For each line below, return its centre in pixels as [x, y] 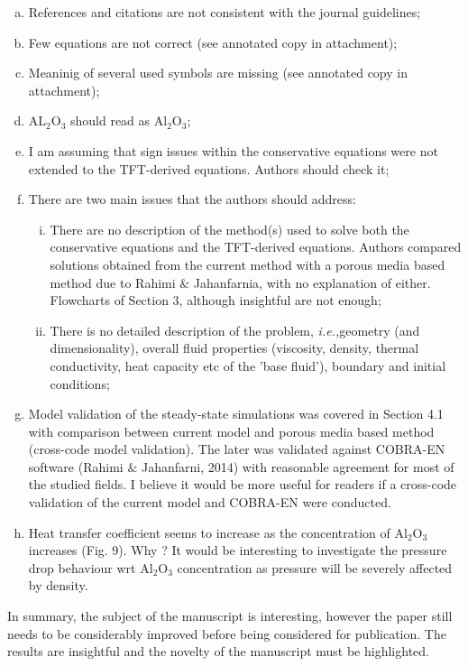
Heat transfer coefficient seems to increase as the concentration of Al [218, 532]
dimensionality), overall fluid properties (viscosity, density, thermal [234, 348]
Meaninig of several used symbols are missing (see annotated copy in [218, 73]
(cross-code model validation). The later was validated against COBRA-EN [237, 449]
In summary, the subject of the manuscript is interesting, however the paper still [230, 616]
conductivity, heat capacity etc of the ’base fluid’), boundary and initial [248, 365]
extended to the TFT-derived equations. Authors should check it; [209, 168]
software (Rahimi [76, 466]
